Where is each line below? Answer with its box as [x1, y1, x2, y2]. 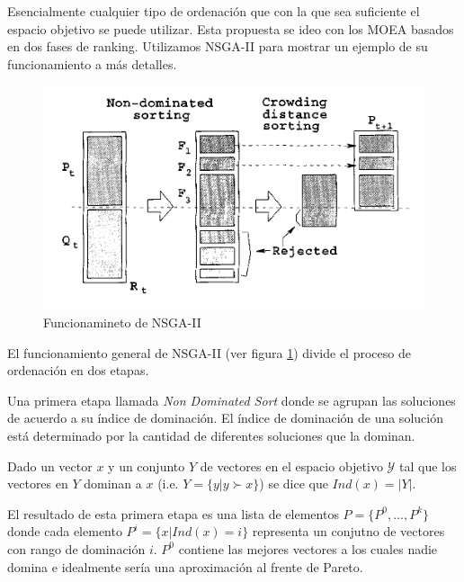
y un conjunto [108, 456, 185, 475]
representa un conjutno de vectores [252, 522, 445, 541]
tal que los [399, 456, 457, 475]
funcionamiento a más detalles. [7, 54, 177, 73]
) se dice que [259, 474, 328, 493]
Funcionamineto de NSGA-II [43, 313, 201, 332]
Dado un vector [7, 456, 93, 475]
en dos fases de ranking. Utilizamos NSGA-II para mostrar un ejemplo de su [7, 37, 428, 56]
